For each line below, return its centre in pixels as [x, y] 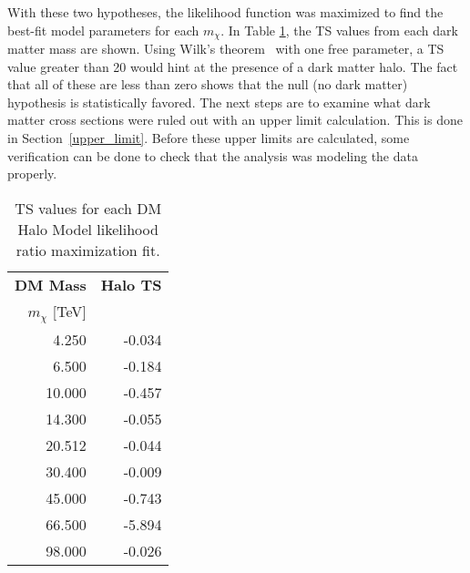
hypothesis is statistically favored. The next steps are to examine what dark [219, 102]
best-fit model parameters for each [103, 30]
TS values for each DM [88, 208]
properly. [32, 174]
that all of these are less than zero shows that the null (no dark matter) [208, 84]
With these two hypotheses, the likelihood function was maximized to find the [225, 12]
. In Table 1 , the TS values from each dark [339, 30]
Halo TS [131, 284]
